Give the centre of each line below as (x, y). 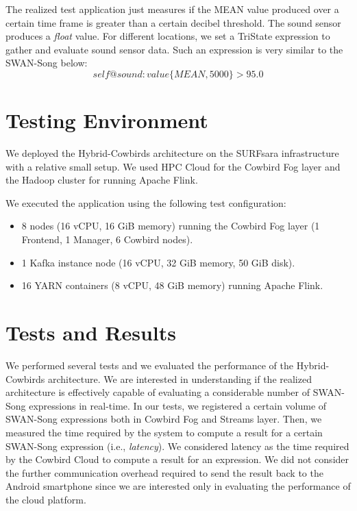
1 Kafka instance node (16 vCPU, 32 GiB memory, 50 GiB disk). (158, 262)
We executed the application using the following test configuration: (146, 202)
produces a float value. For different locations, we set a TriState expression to (168, 36)
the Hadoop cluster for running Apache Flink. (102, 180)
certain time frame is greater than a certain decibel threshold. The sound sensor (173, 22)
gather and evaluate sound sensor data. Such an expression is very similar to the (174, 49)
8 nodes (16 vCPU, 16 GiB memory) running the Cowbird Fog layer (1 (171, 226)
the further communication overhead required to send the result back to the (164, 472)
